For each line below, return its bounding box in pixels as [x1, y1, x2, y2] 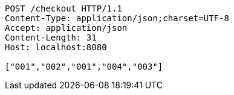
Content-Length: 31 [5, 33, 97, 42]
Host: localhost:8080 [5, 42, 107, 52]
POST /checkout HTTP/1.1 [5, 4, 122, 13]
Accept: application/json [5, 23, 128, 33]
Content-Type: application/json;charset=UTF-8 [5, 13, 229, 23]
